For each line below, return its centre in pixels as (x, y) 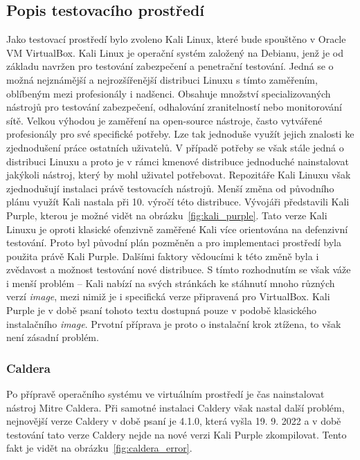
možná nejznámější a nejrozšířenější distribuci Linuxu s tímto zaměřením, (162, 79)
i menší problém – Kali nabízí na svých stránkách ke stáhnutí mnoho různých (171, 283)
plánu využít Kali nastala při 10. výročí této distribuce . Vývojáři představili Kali (178, 202)
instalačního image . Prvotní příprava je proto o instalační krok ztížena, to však (174, 323)
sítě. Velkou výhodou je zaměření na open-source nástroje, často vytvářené (164, 120)
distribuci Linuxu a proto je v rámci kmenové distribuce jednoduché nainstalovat (178, 161)
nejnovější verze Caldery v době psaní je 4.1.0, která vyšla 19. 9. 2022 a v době (174, 421)
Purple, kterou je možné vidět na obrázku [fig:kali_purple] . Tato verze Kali (167, 215)
